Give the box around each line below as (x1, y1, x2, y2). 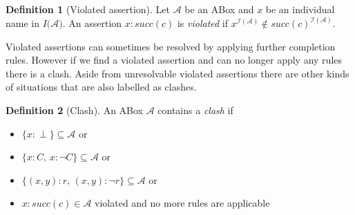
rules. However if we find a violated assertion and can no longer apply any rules (6, 53, 343, 67)
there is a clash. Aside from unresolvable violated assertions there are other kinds (6, 66, 349, 80)
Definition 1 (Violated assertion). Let (6, 2, 170, 16)
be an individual (265, 2, 335, 16)
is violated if (177, 16, 229, 30)
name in (6, 16, 39, 30)
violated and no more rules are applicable (95, 196, 270, 210)
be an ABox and (184, 2, 254, 16)
